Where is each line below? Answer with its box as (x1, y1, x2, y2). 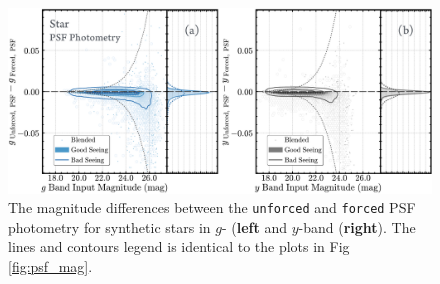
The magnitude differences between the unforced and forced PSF (8, 197, 416, 218)
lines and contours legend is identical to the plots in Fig (8, 236, 350, 257)
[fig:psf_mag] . (8, 255, 93, 276)
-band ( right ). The (298, 216, 416, 237)
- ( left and (221, 216, 287, 237)
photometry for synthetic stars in (8, 216, 211, 237)
